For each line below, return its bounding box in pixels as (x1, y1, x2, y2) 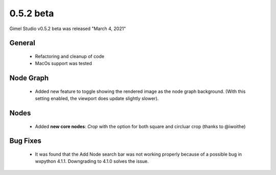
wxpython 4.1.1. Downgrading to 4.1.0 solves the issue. (35, 158, 149, 164)
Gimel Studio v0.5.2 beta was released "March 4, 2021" (9, 26, 126, 32)
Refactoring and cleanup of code (35, 53, 105, 59)
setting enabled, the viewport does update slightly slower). (35, 95, 159, 102)
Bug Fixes (9, 137, 42, 145)
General (9, 39, 36, 47)
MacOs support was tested (35, 60, 92, 66)
